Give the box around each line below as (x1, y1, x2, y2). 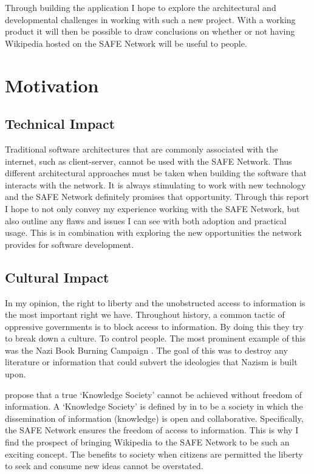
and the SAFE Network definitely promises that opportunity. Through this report (5, 190, 310, 203)
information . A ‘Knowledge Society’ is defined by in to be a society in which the (5, 400, 303, 413)
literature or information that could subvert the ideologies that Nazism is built (5, 355, 298, 368)
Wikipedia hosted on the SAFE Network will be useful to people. (5, 36, 247, 49)
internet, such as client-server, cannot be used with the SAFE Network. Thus (5, 154, 292, 167)
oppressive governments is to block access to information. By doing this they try (5, 320, 304, 332)
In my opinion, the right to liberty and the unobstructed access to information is (5, 296, 305, 309)
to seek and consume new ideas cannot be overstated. (5, 459, 203, 472)
